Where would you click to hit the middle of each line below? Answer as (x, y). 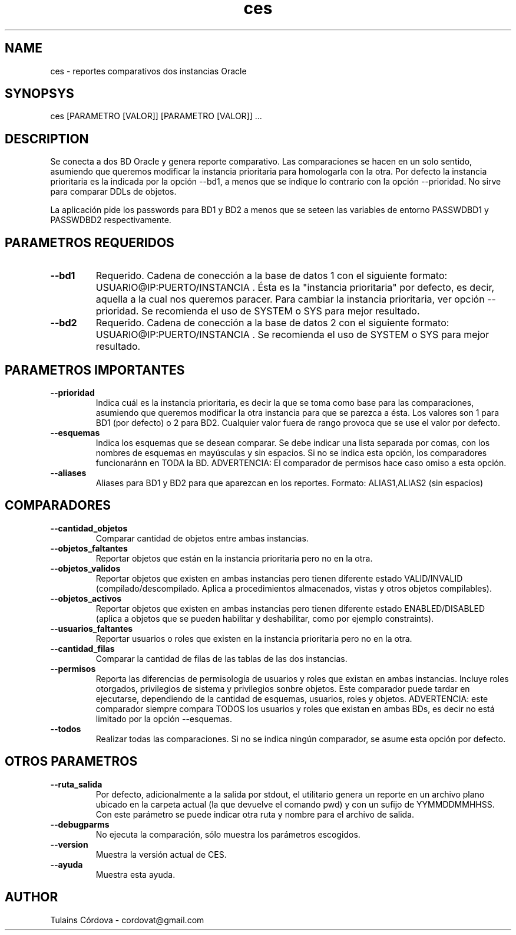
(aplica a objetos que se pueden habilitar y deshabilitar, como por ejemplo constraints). (265, 618)
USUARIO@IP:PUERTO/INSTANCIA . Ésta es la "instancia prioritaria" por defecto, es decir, (295, 288)
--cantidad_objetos (89, 528)
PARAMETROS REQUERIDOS (90, 242)
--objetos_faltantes (89, 548)
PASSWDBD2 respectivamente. (111, 220)
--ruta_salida (76, 784)
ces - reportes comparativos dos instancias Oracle (148, 71)
